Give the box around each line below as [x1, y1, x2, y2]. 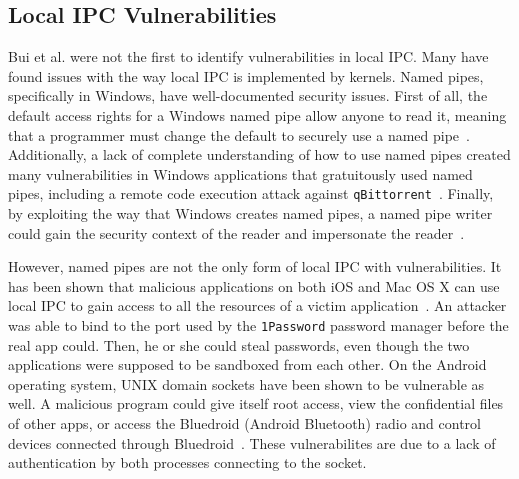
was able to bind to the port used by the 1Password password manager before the [8, 314, 509, 335]
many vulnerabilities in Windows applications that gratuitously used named [8, 163, 473, 184]
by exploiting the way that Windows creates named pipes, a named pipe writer [8, 203, 493, 224]
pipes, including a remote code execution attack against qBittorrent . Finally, [8, 183, 494, 204]
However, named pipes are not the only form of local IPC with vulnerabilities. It [8, 256, 502, 277]
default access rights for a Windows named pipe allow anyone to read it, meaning [8, 104, 507, 125]
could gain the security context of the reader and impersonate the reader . [8, 222, 465, 243]
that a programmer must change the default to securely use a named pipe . [8, 124, 470, 145]
